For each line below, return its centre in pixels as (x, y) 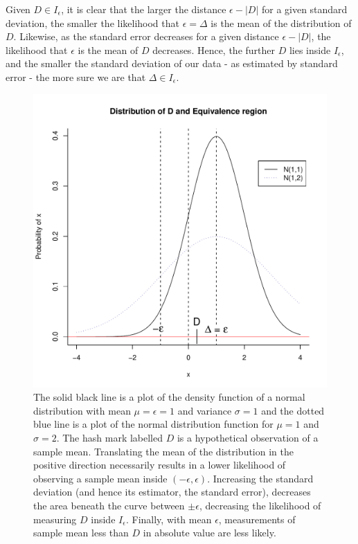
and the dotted (293, 410)
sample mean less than (81, 533)
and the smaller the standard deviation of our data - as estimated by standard (172, 63)
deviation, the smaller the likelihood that (92, 22)
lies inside (310, 49)
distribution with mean (82, 410)
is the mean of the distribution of (281, 22)
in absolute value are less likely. (209, 533)
